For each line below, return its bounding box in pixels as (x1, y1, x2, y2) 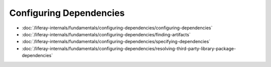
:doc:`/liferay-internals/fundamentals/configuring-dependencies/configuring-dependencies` (22, 25, 213, 31)
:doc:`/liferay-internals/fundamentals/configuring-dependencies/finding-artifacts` (22, 31, 191, 37)
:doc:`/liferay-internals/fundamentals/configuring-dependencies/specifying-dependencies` (22, 39, 211, 45)
